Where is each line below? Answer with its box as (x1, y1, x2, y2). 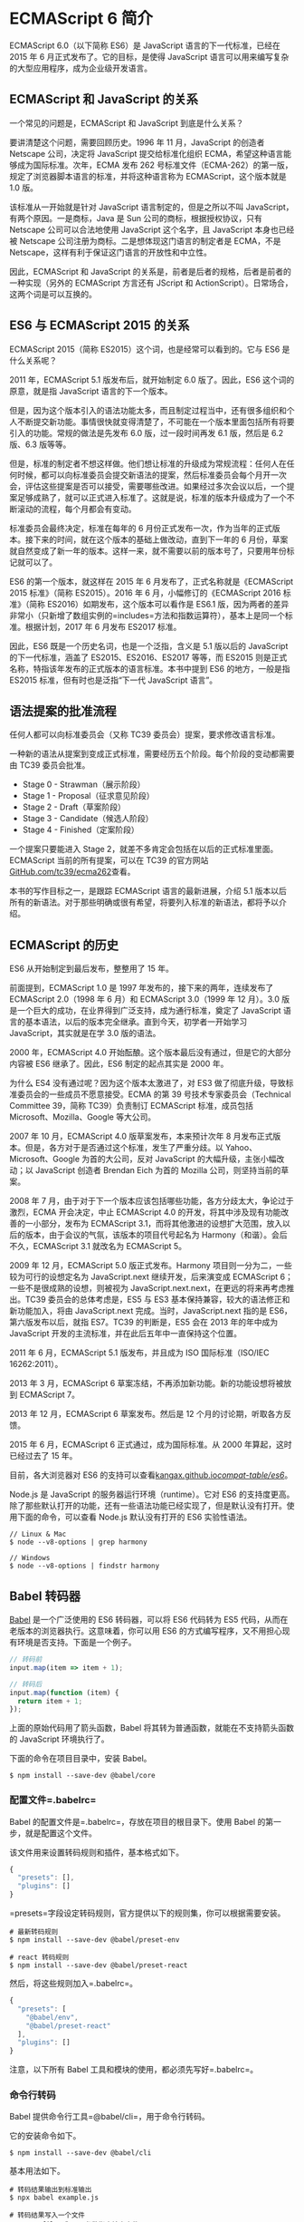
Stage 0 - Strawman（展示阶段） (22, 779, 146, 790)
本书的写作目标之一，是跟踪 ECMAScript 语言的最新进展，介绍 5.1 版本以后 (9, 886, 288, 897)
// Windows (9, 1554, 51, 1563)
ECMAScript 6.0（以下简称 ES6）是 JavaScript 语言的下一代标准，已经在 (9, 40, 280, 51)
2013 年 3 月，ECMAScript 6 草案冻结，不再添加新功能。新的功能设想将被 (9, 1378, 284, 1389)
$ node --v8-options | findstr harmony (9, 1561, 160, 1571)
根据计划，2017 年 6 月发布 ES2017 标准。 (24, 621, 182, 632)
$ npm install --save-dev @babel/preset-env (9, 1936, 180, 1945)
